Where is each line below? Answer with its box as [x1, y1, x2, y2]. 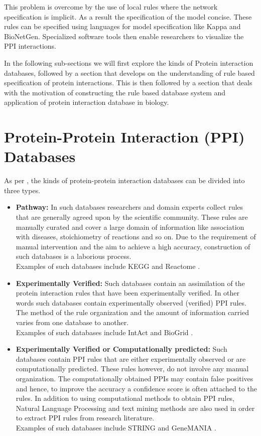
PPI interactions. [4, 41, 56, 51]
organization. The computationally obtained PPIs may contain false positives [16, 373, 253, 383]
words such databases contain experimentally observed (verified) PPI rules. [16, 297, 246, 308]
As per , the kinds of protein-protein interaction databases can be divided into [4, 175, 245, 186]
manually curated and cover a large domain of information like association [16, 221, 244, 232]
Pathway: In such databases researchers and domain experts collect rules [16, 202, 243, 212]
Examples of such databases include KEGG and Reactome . [16, 261, 200, 271]
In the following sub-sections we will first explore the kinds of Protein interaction [4, 57, 253, 68]
